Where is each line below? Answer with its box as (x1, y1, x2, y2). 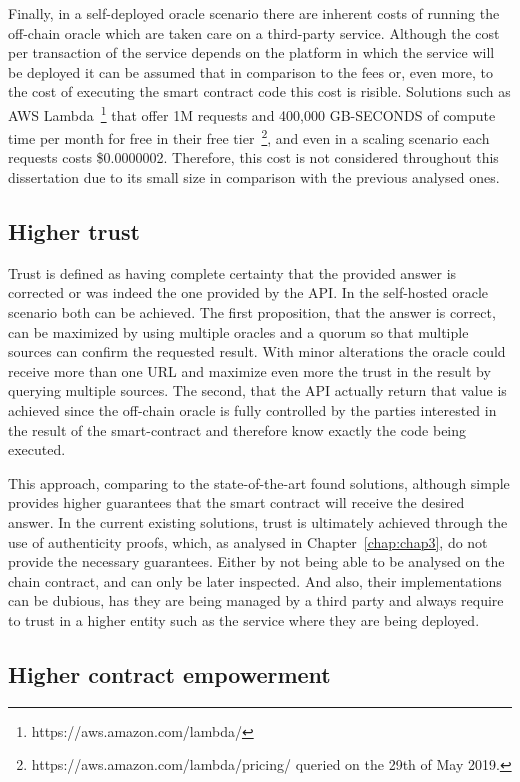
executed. (8, 439, 66, 460)
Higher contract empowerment (8, 658, 331, 689)
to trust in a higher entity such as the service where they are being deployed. (8, 609, 480, 630)
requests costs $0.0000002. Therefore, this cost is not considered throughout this (8, 147, 499, 168)
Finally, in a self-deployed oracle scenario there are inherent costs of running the (8, 3, 500, 23)
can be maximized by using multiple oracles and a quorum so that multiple (8, 321, 469, 342)
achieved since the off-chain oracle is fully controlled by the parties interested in (8, 400, 497, 421)
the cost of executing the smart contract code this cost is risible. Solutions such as (8, 81, 511, 102)
